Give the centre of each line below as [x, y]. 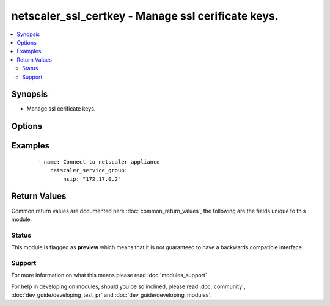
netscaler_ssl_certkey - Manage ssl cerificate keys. [145, 16]
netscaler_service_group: [89, 170]
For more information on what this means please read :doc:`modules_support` [109, 275]
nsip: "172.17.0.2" [92, 179]
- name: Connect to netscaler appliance [99, 162]
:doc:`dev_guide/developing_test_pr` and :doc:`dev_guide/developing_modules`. [112, 295]
